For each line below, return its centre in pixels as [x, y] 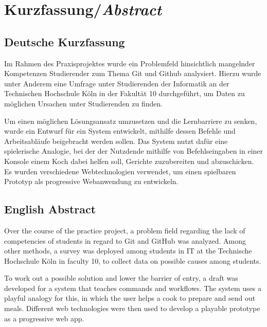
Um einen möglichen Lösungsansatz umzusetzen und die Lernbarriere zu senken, [131, 121]
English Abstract [50, 209]
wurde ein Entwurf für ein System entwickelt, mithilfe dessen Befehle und [120, 131]
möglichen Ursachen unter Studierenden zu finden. [84, 103]
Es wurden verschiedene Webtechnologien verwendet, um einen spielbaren [120, 171]
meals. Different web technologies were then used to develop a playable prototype [132, 308]
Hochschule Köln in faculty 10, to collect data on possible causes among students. [133, 260]
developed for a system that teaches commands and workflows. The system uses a [133, 288]
